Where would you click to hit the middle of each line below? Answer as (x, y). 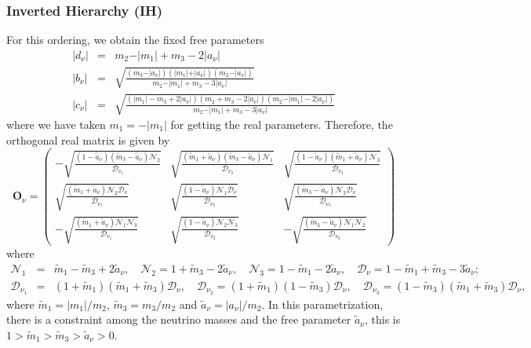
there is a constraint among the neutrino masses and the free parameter (179, 319)
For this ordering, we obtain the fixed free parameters (135, 40)
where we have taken (56, 124)
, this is (382, 319)
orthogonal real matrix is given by (88, 139)
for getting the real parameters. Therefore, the (282, 124)
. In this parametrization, (322, 304)
